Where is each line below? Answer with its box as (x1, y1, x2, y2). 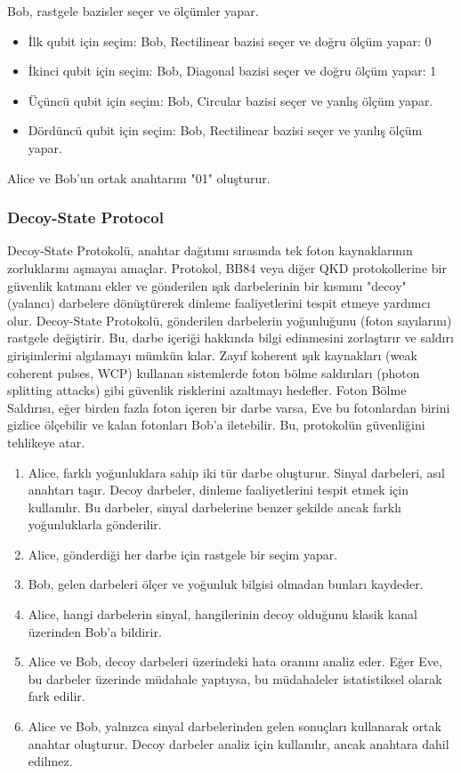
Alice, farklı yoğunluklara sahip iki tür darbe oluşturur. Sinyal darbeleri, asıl (28, 463, 445, 481)
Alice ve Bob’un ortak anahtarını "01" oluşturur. (7, 168, 271, 187)
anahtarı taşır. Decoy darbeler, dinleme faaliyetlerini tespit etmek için (28, 480, 408, 499)
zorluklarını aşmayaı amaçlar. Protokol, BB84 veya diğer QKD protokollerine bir (7, 258, 447, 277)
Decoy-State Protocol (7, 206, 164, 229)
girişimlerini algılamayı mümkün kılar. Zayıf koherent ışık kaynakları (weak (7, 345, 417, 364)
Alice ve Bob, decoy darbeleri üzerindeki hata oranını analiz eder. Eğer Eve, (28, 652, 442, 671)
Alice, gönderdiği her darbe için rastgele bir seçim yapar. (28, 544, 338, 563)
